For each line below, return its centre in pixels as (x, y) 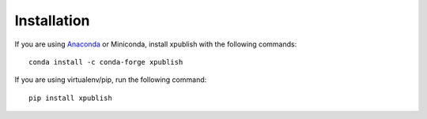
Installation (52, 20)
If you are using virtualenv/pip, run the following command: (111, 80)
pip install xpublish (70, 98)
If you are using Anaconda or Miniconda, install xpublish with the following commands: (156, 44)
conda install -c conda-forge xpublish (106, 62)
